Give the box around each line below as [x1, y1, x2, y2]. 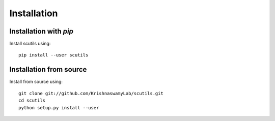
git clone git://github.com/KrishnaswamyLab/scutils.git [18, 90, 164, 96]
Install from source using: [9, 79, 63, 85]
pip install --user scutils [18, 52, 89, 58]
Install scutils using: [9, 41, 51, 47]
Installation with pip [9, 27, 74, 36]
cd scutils [18, 98, 46, 104]
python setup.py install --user [18, 105, 99, 110]
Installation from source [9, 65, 87, 74]
